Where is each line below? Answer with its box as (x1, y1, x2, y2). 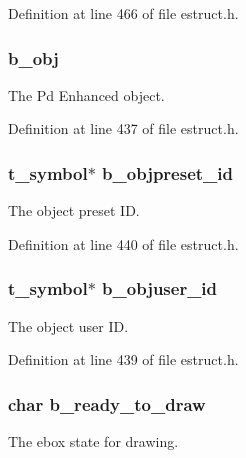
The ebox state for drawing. (8, 431, 179, 452)
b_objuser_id (102, 276, 218, 301)
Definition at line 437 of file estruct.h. (8, 118, 239, 139)
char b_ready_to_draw (8, 391, 206, 416)
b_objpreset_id (102, 160, 233, 185)
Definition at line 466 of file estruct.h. (8, 3, 239, 23)
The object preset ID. (8, 200, 140, 221)
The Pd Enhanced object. (8, 84, 165, 105)
